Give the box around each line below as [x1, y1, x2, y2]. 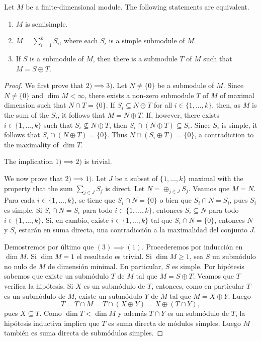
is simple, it [221, 119, 257, 130]
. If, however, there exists [142, 109, 220, 120]
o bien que [159, 195, 192, 205]
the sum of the [4, 109, 49, 120]
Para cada [4, 195, 35, 205]
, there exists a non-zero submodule [84, 90, 194, 100]
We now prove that [4, 173, 63, 183]
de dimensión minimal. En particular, [48, 261, 163, 271]
